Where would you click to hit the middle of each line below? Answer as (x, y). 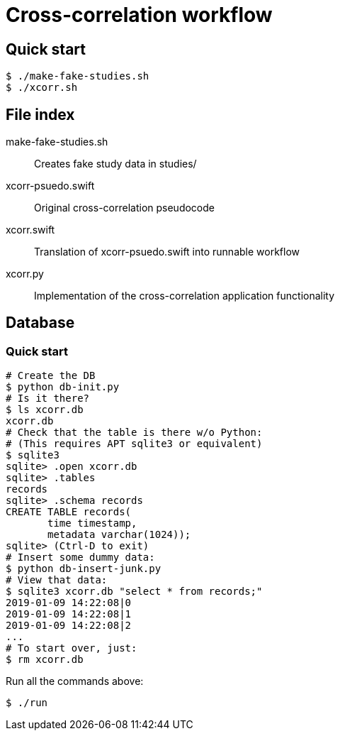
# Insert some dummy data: (80, 558)
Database (40, 323)
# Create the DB (51, 376)
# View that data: (57, 580)
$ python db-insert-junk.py (84, 569)
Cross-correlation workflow (139, 15)
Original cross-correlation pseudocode (124, 208)
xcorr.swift (30, 230)
